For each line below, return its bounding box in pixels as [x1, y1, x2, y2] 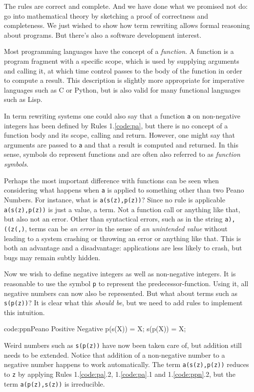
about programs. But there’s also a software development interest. [4, 29, 202, 40]
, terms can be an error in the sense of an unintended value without [24, 223, 228, 233]
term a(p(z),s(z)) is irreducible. [4, 378, 105, 389]
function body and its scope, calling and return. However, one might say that [4, 130, 235, 140]
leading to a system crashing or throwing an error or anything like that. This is [4, 233, 241, 243]
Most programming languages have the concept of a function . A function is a [4, 46, 234, 56]
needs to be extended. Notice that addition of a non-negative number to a [4, 349, 225, 360]
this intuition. [4, 307, 45, 317]
